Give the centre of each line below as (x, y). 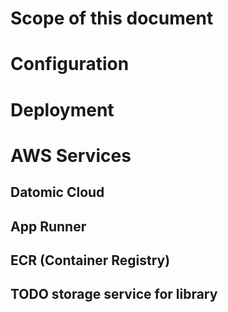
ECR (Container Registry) (90, 260)
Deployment (62, 109)
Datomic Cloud (57, 192)
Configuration (70, 64)
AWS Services (71, 155)
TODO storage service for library (114, 294)
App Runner (48, 226)
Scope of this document (112, 18)
